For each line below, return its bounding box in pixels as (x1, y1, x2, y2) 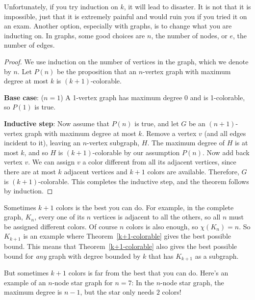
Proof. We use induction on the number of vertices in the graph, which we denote (4, 56, 249, 66)
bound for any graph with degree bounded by (4, 250, 141, 261)
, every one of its (34, 212, 85, 222)
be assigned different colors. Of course (4, 221, 118, 231)
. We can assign (28, 157, 75, 167)
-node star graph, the (160, 277, 224, 287)
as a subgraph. (195, 250, 239, 261)
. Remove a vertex (142, 128, 197, 138)
